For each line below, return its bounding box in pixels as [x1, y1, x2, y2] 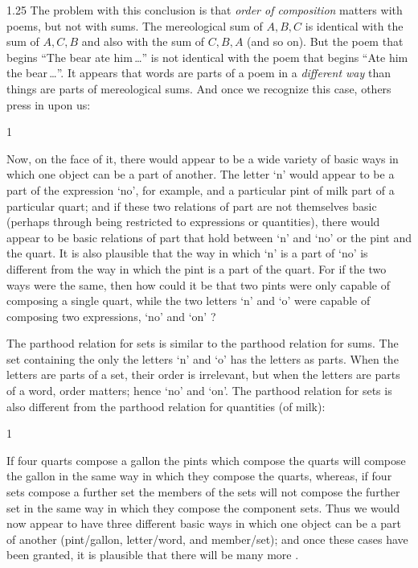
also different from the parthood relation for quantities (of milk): [6, 397, 326, 414]
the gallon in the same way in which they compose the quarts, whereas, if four [6, 467, 392, 484]
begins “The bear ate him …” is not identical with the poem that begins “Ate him [6, 48, 408, 65]
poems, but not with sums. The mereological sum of [6, 17, 263, 34]
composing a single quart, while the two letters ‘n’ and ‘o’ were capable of [6, 292, 371, 309]
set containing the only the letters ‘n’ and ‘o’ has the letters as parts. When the [6, 350, 399, 367]
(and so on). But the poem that [247, 33, 404, 50]
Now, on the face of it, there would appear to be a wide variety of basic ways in [6, 150, 399, 167]
